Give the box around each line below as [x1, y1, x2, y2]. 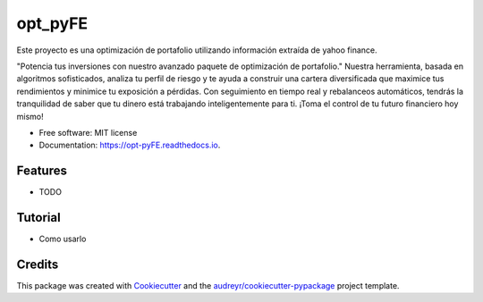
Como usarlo [38, 233, 87, 245]
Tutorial [16, 210, 62, 225]
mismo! [16, 111, 44, 122]
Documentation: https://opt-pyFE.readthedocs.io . [38, 139, 221, 151]
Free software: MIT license [38, 127, 138, 138]
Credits [16, 256, 59, 272]
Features [16, 164, 67, 179]
